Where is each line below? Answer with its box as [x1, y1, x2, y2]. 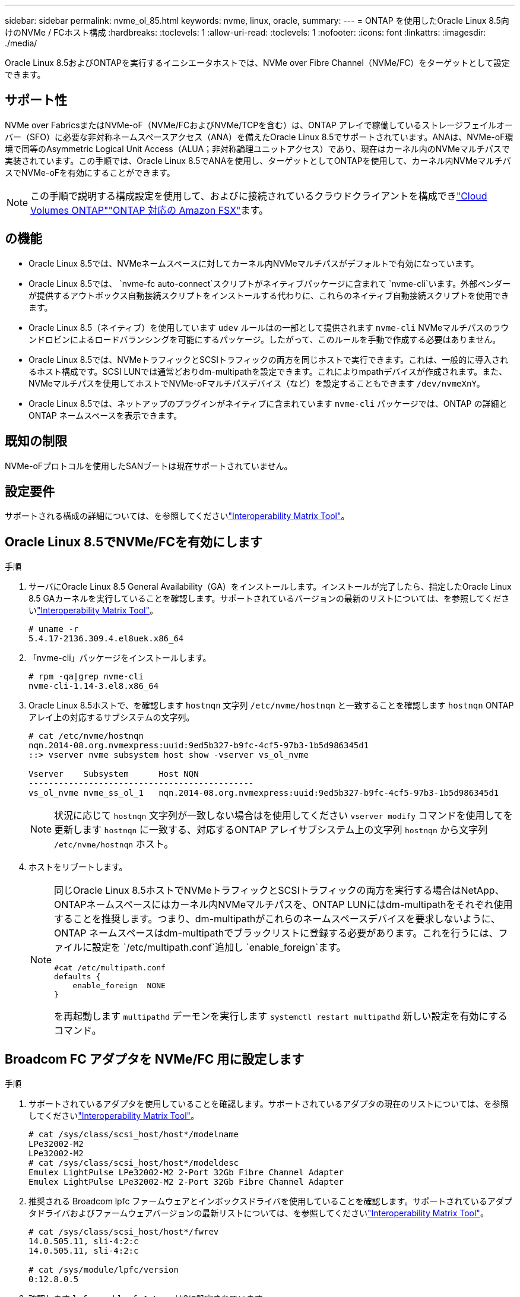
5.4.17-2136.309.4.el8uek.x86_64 [28, 634, 184, 644]
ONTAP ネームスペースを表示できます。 [28, 410, 182, 420]
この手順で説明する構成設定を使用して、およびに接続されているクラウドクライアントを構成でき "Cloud [30, 189, 487, 202]
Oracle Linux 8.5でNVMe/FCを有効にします [5, 534, 262, 549]
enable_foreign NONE [72, 981, 166, 991]
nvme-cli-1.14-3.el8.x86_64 [28, 681, 159, 691]
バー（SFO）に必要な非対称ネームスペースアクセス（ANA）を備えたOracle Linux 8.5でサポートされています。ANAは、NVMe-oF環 [5, 131, 513, 142]
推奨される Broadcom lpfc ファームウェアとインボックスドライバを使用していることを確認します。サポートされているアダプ [28, 1196, 512, 1207]
